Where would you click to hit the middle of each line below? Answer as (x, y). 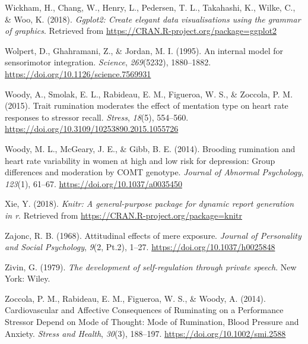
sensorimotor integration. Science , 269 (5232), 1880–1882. (108, 62)
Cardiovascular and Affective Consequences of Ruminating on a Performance (144, 310)
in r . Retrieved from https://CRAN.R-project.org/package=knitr (124, 215)
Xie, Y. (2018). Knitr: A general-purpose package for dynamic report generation (150, 203)
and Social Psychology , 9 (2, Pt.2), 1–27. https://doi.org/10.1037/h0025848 (140, 247)
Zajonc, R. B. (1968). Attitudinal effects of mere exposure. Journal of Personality (153, 235)
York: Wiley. (28, 278)
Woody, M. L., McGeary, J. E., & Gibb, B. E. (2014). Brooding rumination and (150, 148)
